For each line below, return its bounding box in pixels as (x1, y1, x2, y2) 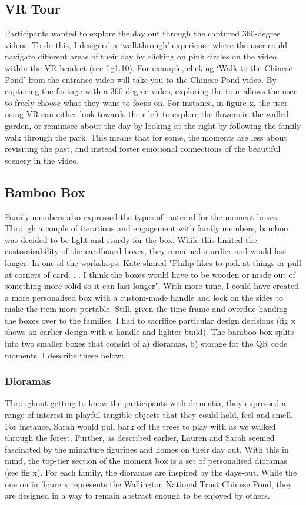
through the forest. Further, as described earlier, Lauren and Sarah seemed (5, 431, 275, 444)
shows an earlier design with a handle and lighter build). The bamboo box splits (5, 325, 294, 338)
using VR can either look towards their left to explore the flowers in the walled (5, 108, 289, 120)
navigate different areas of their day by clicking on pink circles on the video (5, 50, 277, 62)
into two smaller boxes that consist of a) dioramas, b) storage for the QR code (5, 337, 288, 350)
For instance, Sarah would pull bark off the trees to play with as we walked (5, 420, 276, 432)
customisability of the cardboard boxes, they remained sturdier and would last (5, 245, 288, 257)
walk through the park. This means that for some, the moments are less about (5, 131, 287, 143)
